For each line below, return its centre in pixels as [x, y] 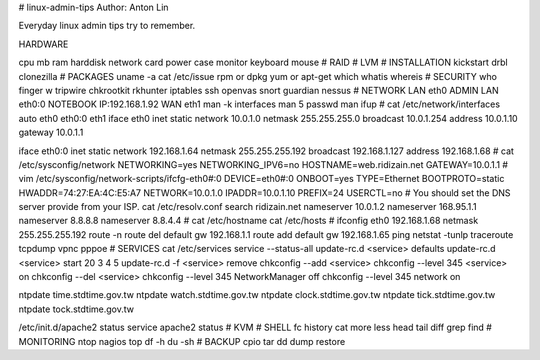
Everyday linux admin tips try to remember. [107, 26]
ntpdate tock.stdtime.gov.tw [76, 309]
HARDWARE [43, 44]
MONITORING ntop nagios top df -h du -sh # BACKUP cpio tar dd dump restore [182, 341]
